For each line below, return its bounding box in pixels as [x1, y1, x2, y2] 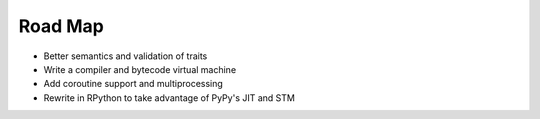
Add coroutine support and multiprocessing [43, 78, 224, 90]
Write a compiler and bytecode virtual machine [43, 63, 237, 75]
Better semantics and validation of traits [43, 50, 208, 62]
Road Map [18, 15, 105, 37]
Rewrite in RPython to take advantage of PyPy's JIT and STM [43, 91, 295, 104]
